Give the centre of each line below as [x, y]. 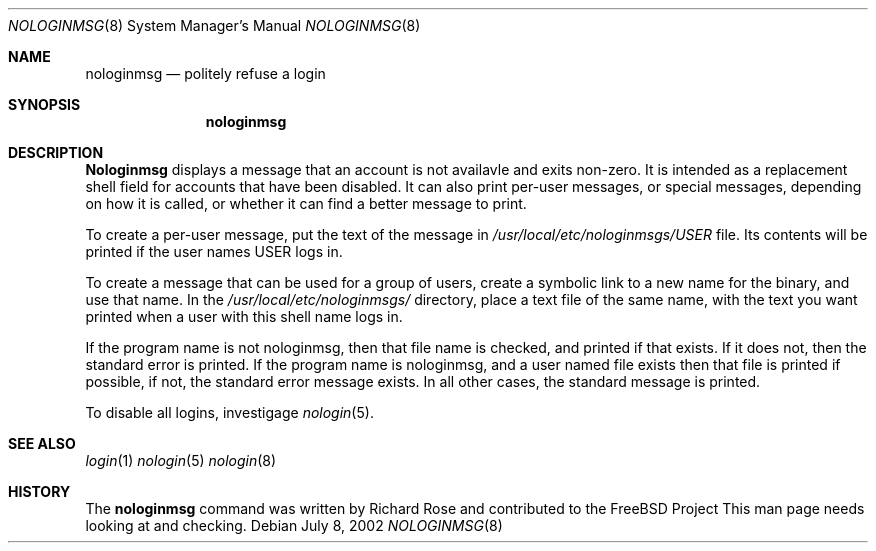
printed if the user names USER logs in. [214, 251]
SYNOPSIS [44, 104]
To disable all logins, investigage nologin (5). [229, 412]
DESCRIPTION [56, 152]
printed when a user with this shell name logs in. [244, 316]
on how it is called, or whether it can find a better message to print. [306, 203]
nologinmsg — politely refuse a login [205, 73]
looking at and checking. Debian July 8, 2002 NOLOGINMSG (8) [294, 525]
